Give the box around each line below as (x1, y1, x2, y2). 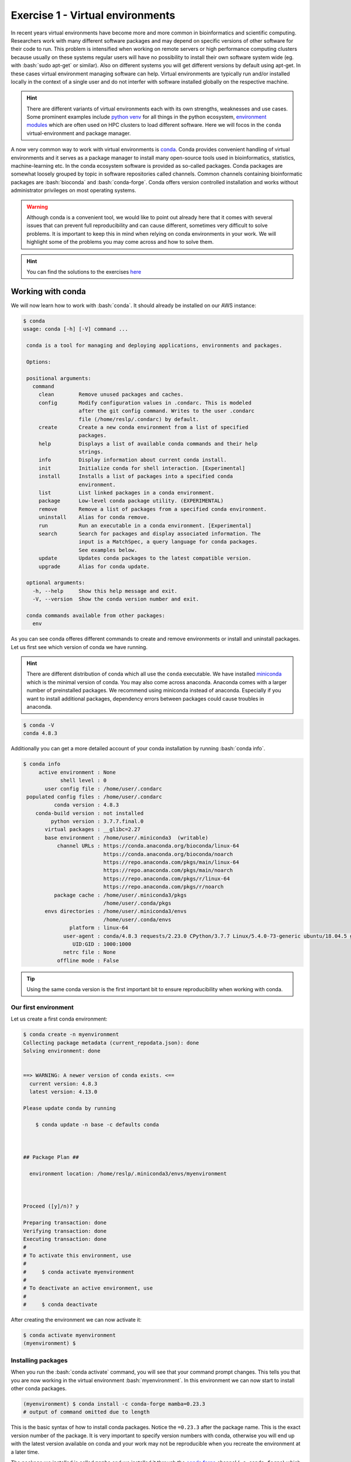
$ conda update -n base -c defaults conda (35, 1121, 159, 1128)
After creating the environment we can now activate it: (11, 1316, 142, 1323)
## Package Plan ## (23, 1154, 79, 1161)
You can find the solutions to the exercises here (26, 268, 142, 275)
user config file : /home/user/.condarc (44, 785, 162, 792)
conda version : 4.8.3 (53, 802, 119, 808)
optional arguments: (26, 580, 85, 586)
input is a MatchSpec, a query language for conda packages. (78, 539, 258, 545)
